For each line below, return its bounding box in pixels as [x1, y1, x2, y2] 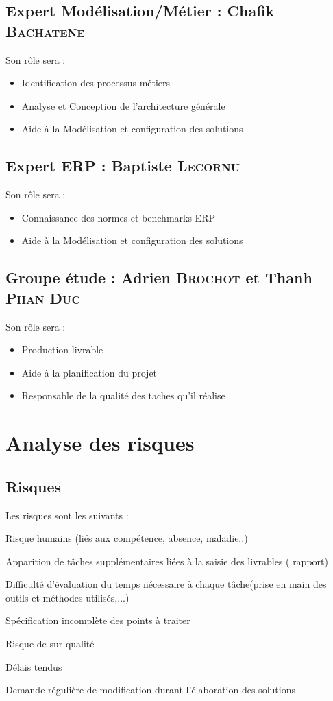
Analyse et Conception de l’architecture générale [21, 98, 225, 112]
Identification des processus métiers [21, 75, 171, 90]
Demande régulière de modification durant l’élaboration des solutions [5, 682, 295, 697]
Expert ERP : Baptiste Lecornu [5, 155, 240, 176]
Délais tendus [5, 659, 62, 674]
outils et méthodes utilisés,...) [5, 590, 129, 604]
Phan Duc [5, 287, 80, 308]
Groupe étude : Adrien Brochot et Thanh [5, 267, 312, 288]
